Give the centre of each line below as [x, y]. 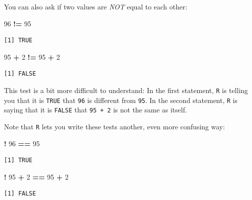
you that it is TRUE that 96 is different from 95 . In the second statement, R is [121, 100]
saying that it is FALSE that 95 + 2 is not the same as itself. [96, 110]
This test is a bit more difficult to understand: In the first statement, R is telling [126, 90]
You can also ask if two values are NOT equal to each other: [96, 6]
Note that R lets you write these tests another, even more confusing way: [115, 126]
